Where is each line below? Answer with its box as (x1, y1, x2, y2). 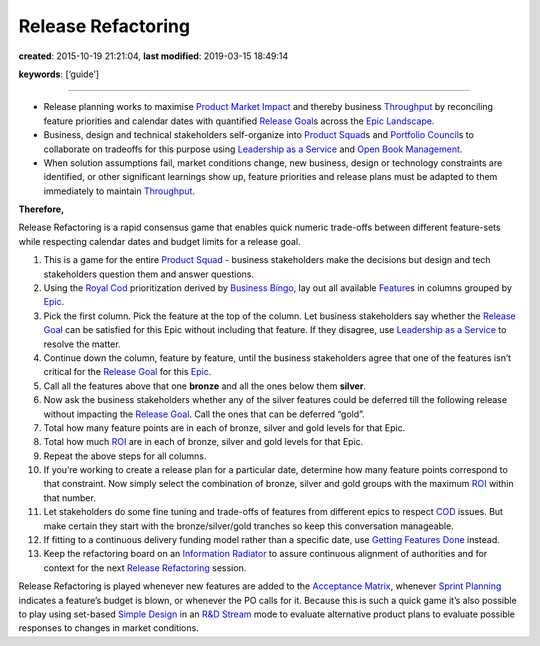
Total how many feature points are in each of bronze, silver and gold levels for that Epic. (43, 421, 406, 434)
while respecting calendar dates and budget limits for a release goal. (18, 235, 301, 247)
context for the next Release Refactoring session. (43, 561, 247, 574)
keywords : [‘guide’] (18, 68, 100, 80)
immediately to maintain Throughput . (43, 185, 195, 197)
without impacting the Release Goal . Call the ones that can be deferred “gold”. (43, 408, 365, 420)
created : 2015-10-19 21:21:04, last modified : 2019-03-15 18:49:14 (18, 50, 289, 62)
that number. (43, 491, 97, 504)
